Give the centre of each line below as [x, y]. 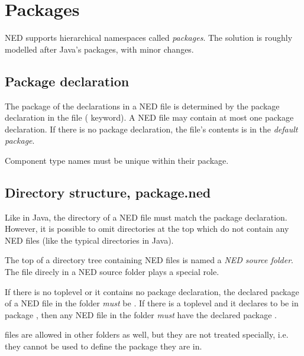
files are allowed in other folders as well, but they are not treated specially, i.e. [147, 334]
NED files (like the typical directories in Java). [89, 240]
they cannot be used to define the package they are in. [104, 346]
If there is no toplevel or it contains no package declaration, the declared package [152, 291]
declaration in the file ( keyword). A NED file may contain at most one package [149, 117]
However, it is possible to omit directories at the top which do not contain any [147, 229]
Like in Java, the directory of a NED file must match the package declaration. [146, 217]
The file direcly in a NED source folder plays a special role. [112, 272]
